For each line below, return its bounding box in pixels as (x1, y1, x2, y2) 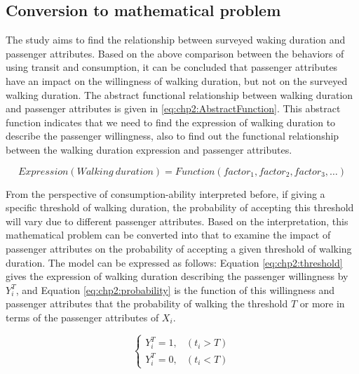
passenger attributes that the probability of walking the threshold (6, 296, 288, 311)
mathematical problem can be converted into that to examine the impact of (6, 227, 331, 242)
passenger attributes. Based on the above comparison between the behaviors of (6, 46, 344, 60)
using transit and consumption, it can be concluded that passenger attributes (6, 60, 338, 74)
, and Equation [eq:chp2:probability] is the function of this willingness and (15, 282, 335, 297)
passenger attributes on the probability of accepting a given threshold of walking (6, 241, 352, 255)
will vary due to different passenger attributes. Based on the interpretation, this (6, 213, 348, 228)
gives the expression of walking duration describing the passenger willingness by (6, 269, 348, 283)
